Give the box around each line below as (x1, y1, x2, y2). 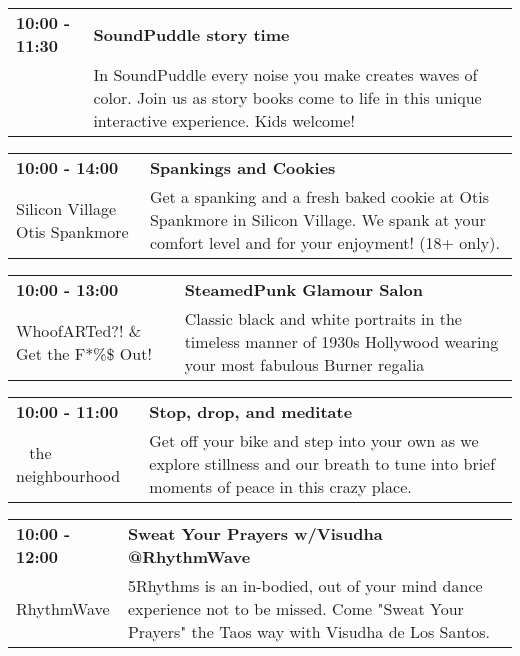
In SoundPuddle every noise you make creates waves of (93, 63, 478, 86)
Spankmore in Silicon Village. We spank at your (149, 208, 486, 231)
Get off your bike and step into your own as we (149, 429, 479, 452)
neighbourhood (16, 463, 121, 487)
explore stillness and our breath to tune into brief (149, 452, 496, 475)
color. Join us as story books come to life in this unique (93, 86, 482, 109)
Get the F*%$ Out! (16, 341, 152, 365)
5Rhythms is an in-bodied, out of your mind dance (127, 574, 483, 597)
